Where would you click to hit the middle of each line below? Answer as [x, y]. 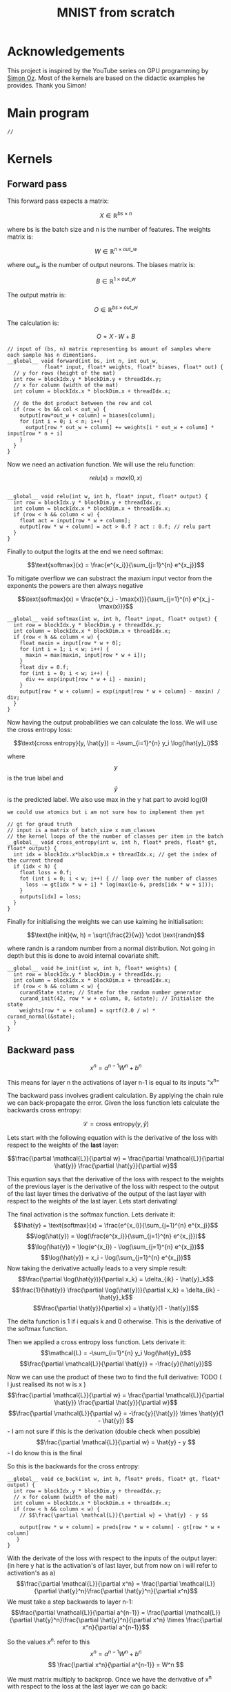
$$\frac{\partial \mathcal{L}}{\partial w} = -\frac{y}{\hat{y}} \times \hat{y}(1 [116, 1413]
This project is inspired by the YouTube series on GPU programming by [108, 70]
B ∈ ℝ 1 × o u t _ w [116, 280]
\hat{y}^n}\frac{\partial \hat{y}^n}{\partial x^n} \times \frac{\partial [128, 1620]
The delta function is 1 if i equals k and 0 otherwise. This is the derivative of [114, 1321]
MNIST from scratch [116, 13]
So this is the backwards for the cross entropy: [73, 1466]
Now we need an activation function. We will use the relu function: [101, 464]
